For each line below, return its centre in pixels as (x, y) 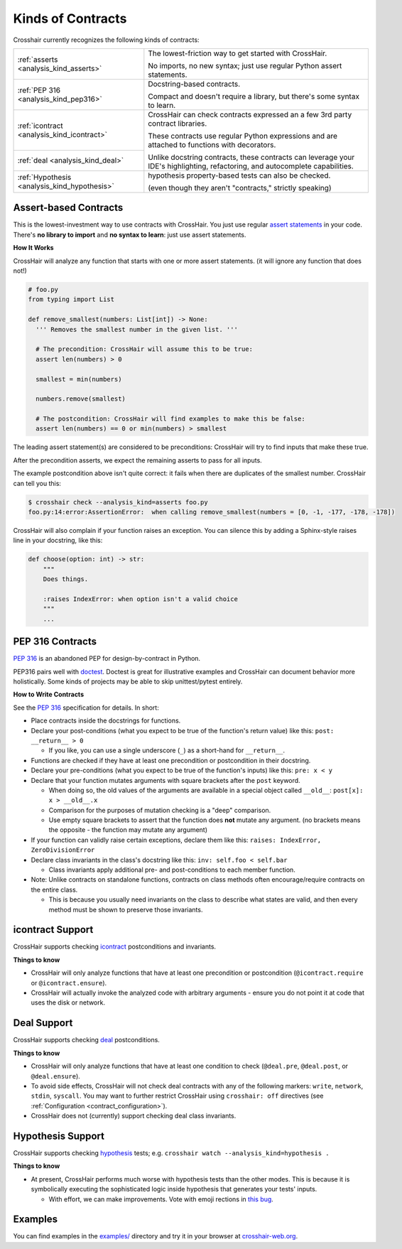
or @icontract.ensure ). (69, 983)
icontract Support (53, 930)
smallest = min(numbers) (79, 379)
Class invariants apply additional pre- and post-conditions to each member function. (172, 870)
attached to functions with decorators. (212, 144)
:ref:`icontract (40, 126)
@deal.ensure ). (56, 1076)
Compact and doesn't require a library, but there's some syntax (254, 96)
